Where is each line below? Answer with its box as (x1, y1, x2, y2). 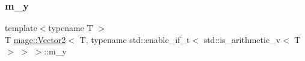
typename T (48, 22, 93, 34)
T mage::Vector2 (5, 33, 66, 45)
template (5, 22, 37, 34)
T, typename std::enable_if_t (79, 33, 190, 45)
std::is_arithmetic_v (203, 33, 281, 45)
